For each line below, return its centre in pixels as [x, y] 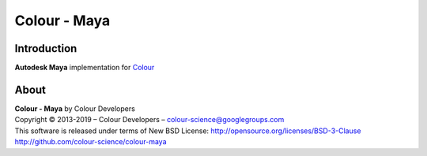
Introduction [46, 48]
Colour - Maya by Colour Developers [75, 108]
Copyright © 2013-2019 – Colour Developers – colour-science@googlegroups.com [149, 120]
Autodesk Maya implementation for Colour [85, 68]
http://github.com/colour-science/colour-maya [91, 142]
